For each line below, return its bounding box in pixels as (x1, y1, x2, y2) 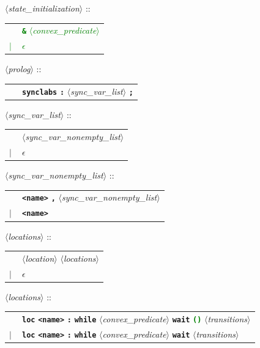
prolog (8, 62, 31, 75)
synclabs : (22, 87, 65, 97)
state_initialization (8, 2, 80, 14)
